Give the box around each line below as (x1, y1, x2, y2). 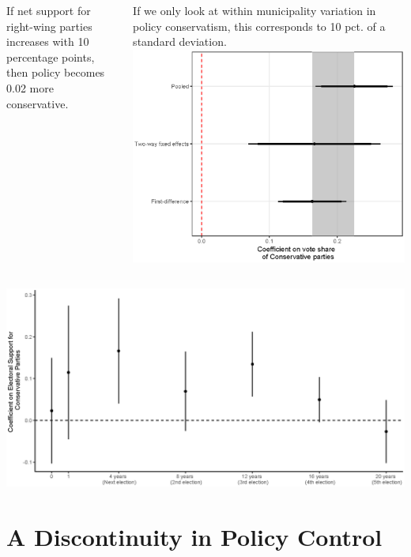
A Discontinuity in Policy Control (6, 520, 383, 552)
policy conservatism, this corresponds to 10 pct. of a (133, 17, 386, 34)
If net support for (6, 2, 91, 18)
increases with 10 (6, 33, 89, 50)
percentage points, (6, 48, 95, 65)
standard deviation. (133, 33, 227, 50)
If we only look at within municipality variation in (133, 2, 376, 18)
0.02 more (6, 79, 54, 96)
